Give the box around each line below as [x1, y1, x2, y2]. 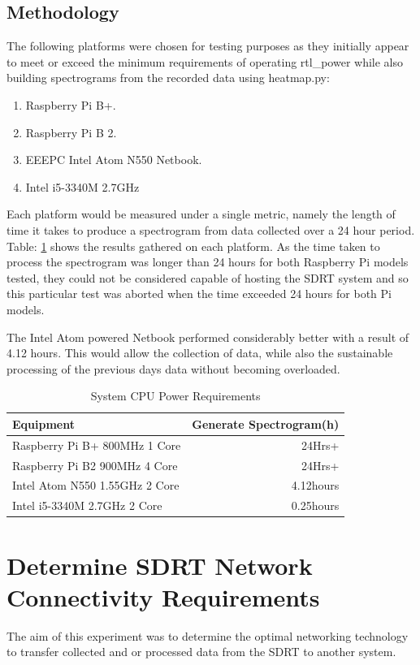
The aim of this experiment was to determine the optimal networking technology [6, 627, 409, 644]
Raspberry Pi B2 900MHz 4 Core [12, 456, 178, 473]
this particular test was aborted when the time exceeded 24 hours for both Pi [6, 285, 392, 302]
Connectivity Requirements [6, 580, 320, 613]
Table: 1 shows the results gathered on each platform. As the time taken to [6, 237, 380, 254]
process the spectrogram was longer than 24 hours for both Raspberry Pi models [6, 253, 409, 270]
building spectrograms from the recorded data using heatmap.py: [6, 69, 330, 86]
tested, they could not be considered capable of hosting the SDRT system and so [6, 269, 409, 286]
